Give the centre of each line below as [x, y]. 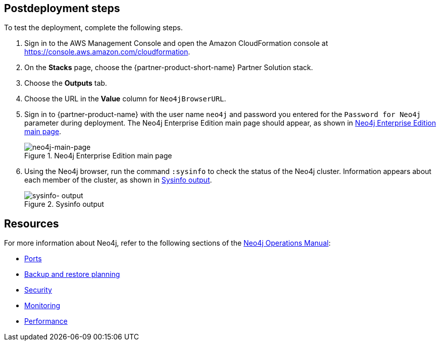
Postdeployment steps [62, 8]
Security [38, 290]
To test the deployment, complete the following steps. [93, 28]
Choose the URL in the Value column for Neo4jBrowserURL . [125, 99]
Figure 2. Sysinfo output [64, 204]
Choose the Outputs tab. [66, 83]
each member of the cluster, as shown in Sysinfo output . [118, 180]
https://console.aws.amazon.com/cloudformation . [107, 52]
